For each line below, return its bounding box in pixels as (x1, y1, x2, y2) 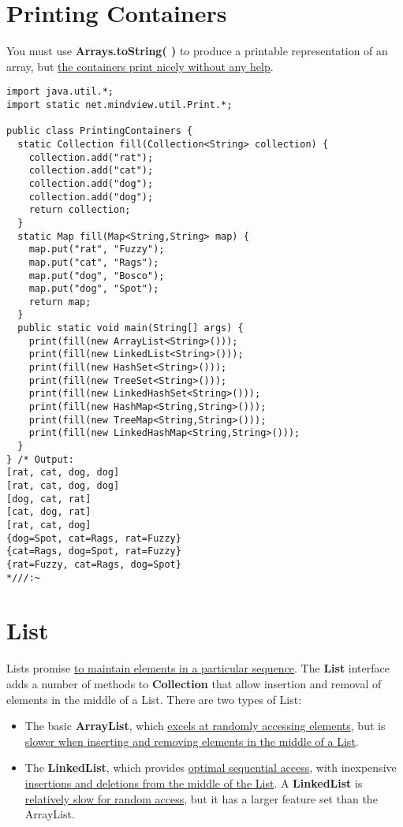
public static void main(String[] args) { (17, 322, 244, 334)
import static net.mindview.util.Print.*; (6, 99, 233, 110)
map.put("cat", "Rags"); (28, 256, 159, 268)
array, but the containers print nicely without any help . (6, 58, 274, 74)
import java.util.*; (6, 86, 114, 98)
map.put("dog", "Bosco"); (28, 270, 165, 281)
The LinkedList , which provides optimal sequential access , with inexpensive (24, 759, 397, 776)
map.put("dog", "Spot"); (28, 283, 159, 295)
